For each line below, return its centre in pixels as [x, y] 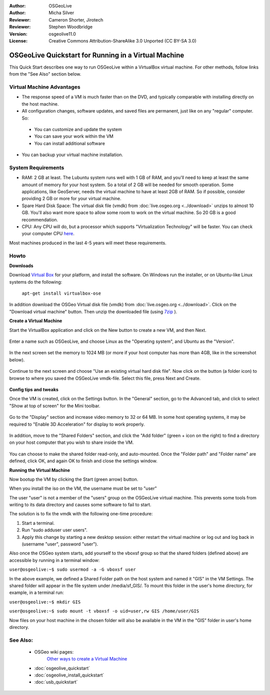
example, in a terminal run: [37, 592]
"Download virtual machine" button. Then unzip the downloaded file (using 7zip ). [93, 311]
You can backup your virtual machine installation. [72, 155]
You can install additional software [69, 143]
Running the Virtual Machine [39, 470]
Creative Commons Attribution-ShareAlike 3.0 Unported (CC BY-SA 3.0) [123, 41]
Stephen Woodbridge [70, 27]
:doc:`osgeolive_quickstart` [62, 668]
